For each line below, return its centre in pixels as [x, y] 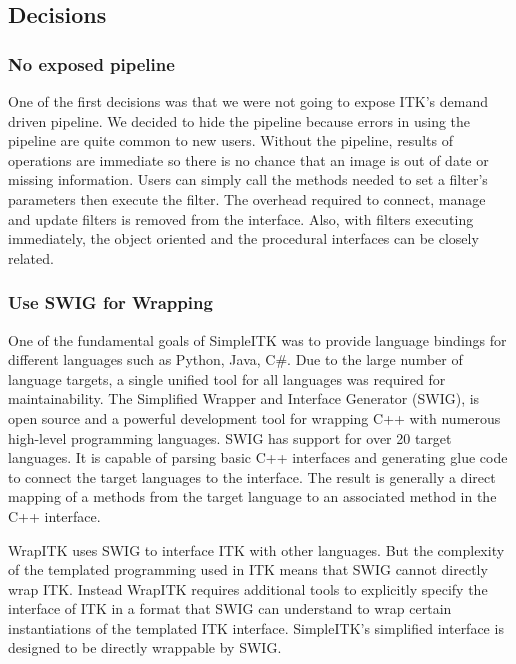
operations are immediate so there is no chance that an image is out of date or [248, 159]
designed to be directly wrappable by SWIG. [145, 647]
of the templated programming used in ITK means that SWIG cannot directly [248, 569]
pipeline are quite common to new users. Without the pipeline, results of [230, 140]
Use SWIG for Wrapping [110, 302]
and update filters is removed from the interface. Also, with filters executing [241, 218]
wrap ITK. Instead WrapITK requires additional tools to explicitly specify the [248, 588]
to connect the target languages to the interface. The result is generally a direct [252, 476]
